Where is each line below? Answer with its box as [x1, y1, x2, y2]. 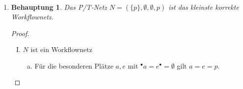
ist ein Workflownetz [30, 44, 92, 54]
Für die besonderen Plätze [34, 60, 113, 71]
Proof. [11, 28, 29, 38]
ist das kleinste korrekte [168, 2, 239, 12]
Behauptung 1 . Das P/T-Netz [11, 2, 107, 12]
